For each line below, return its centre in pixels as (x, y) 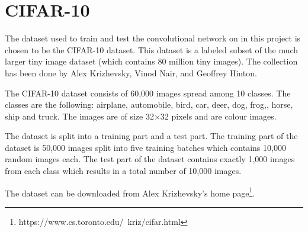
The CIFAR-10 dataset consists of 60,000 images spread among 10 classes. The (148, 93)
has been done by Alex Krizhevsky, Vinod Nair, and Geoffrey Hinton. (131, 72)
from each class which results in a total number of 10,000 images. (123, 171)
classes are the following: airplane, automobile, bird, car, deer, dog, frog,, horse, (149, 104)
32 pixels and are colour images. (218, 116)
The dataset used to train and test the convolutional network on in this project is (153, 38)
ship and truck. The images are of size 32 (79, 116)
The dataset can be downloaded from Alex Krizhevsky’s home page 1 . (130, 192)
